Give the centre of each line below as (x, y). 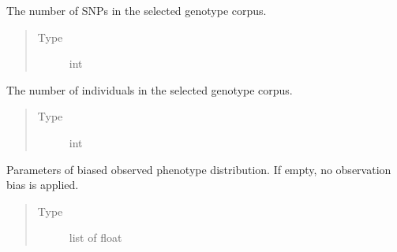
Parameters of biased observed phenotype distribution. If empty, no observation (199, 169)
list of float (96, 237)
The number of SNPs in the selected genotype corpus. (137, 10)
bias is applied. (43, 185)
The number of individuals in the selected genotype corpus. (150, 89)
